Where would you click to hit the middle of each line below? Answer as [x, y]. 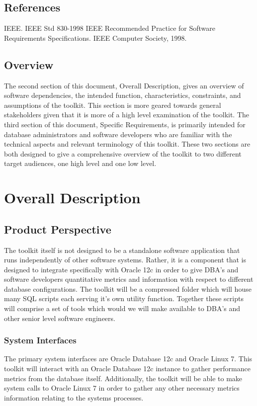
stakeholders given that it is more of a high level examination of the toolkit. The [127, 115]
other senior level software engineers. [60, 318]
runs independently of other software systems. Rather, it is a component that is [125, 260]
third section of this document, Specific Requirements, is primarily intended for [125, 124]
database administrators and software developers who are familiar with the [118, 134]
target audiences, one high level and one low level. [80, 163]
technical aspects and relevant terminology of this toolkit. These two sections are [127, 144]
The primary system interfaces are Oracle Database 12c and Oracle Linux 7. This [128, 359]
